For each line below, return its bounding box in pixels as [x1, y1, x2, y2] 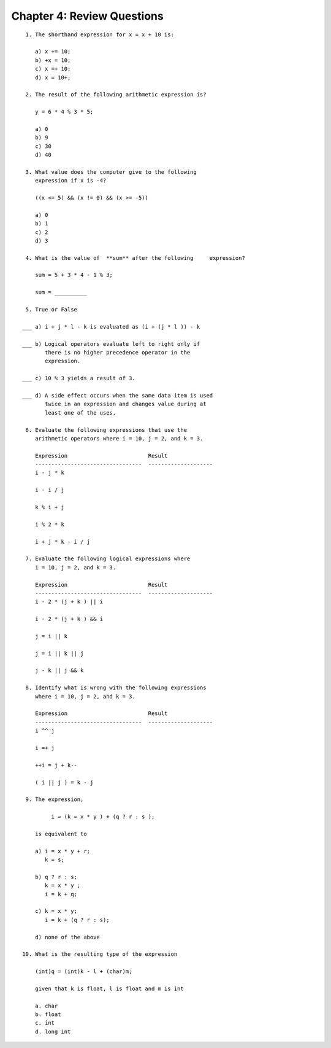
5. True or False [25, 306, 78, 313]
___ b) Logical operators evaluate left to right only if [22, 340, 200, 347]
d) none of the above [34, 934, 101, 940]
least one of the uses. [45, 409, 116, 416]
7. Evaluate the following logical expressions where [25, 555, 191, 562]
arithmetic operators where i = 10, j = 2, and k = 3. [34, 435, 204, 442]
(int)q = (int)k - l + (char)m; [34, 968, 132, 975]
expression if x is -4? [34, 177, 107, 184]
